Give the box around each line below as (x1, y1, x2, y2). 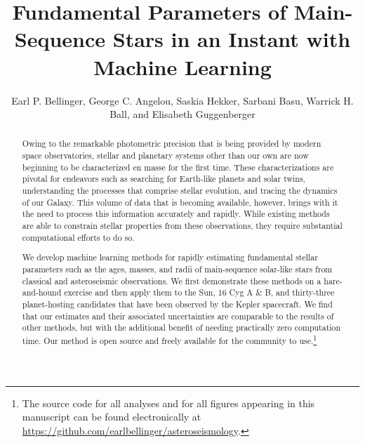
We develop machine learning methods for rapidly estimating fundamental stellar (22, 251, 318, 263)
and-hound (22, 286, 62, 298)
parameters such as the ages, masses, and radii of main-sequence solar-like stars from (22, 263, 333, 275)
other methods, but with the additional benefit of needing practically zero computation (22, 322, 341, 333)
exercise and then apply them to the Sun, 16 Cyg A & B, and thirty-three (64, 286, 335, 298)
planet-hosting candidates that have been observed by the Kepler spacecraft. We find (22, 298, 333, 310)
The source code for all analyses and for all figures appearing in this (22, 395, 315, 410)
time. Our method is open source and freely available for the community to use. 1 (22, 332, 317, 346)
